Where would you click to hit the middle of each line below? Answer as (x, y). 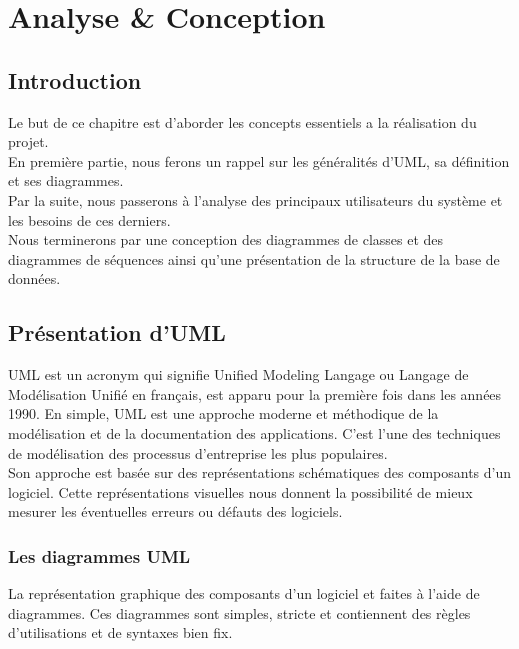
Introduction (75, 79)
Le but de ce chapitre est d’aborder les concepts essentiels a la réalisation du (242, 121)
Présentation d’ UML (117, 332)
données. (34, 278)
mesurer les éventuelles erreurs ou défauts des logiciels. (175, 511)
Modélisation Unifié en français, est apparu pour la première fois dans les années (255, 393)
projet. (28, 141)
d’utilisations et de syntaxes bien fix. (120, 632)
